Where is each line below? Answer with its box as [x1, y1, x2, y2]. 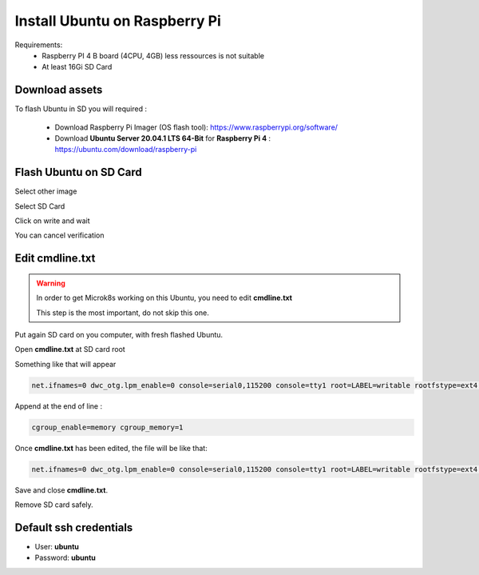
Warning [36, 278, 65, 288]
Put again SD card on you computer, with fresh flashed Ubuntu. [14, 330, 224, 340]
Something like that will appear [14, 359, 117, 369]
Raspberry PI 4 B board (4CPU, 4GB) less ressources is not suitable [42, 50, 265, 60]
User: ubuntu [34, 542, 80, 552]
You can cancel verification [14, 230, 105, 240]
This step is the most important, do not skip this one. [36, 308, 209, 317]
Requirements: [14, 40, 63, 50]
